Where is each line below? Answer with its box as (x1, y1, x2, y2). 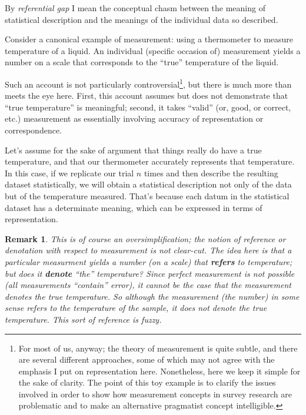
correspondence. (5, 124, 62, 136)
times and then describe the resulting (144, 166, 278, 179)
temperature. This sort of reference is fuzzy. (5, 313, 162, 325)
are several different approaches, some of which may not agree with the (18, 353, 275, 366)
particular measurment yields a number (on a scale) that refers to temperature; (5, 255, 292, 267)
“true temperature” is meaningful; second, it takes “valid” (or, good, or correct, (5, 101, 291, 113)
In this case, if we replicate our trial (5, 166, 134, 179)
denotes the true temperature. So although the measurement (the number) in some (5, 290, 300, 302)
